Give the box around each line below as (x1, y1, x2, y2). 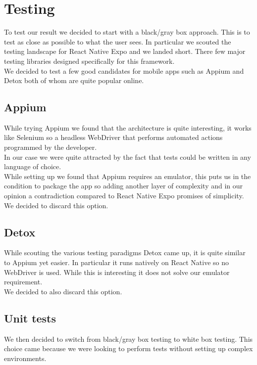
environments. (4, 353, 47, 363)
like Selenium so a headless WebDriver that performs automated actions (4, 132, 223, 142)
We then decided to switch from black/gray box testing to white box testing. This (4, 333, 253, 344)
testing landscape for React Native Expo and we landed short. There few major (4, 46, 246, 56)
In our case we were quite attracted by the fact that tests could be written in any (4, 151, 251, 162)
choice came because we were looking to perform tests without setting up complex (4, 343, 253, 354)
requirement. (4, 276, 43, 287)
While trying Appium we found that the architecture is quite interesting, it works (4, 122, 252, 133)
